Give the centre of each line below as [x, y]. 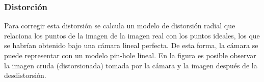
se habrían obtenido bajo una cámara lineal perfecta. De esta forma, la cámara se [131, 45]
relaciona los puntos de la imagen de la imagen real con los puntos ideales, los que [132, 35]
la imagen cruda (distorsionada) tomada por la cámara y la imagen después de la [131, 65]
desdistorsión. [25, 75]
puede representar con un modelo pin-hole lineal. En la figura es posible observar [130, 55]
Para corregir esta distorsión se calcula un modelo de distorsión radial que [120, 26]
